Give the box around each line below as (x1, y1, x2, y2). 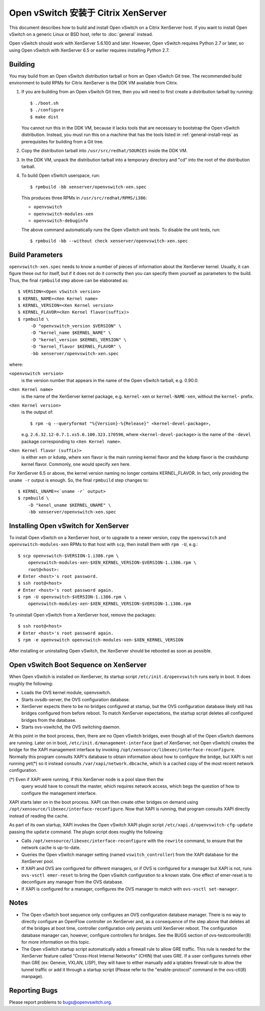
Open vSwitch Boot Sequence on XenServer (9, 661, 147, 669)
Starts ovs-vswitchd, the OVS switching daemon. (21, 724, 121, 730)
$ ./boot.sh (30, 100, 59, 106)
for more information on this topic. (21, 939, 91, 945)
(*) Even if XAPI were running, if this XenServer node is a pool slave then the (9, 776, 164, 782)
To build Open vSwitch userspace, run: (21, 172, 100, 179)
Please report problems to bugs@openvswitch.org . (9, 999, 112, 1005)
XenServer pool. (21, 858, 54, 864)
